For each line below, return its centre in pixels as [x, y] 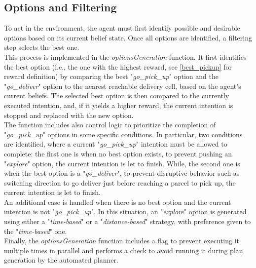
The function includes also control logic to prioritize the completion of [110, 125]
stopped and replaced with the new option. [69, 115]
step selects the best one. [42, 47]
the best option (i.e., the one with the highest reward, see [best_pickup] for [118, 66]
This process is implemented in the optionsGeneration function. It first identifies [125, 57]
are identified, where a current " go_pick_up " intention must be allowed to [116, 144]
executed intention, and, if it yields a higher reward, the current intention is [119, 105]
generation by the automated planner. [61, 260]
